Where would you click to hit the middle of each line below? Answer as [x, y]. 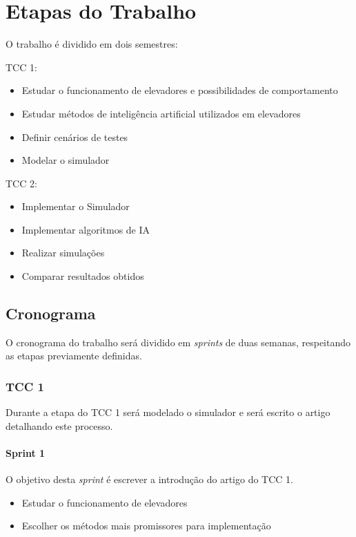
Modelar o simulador [66, 160]
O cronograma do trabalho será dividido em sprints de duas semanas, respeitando [178, 342]
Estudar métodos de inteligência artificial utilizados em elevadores [161, 113]
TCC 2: [21, 183]
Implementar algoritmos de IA [86, 229]
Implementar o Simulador [76, 206]
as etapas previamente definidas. [74, 356]
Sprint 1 [26, 453]
